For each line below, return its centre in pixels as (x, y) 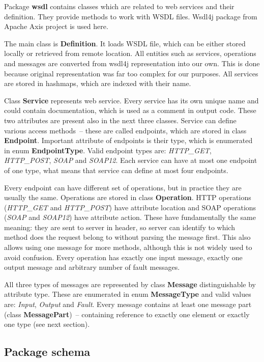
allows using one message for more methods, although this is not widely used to (128, 247)
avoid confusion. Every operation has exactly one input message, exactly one (123, 257)
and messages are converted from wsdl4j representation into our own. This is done (132, 63)
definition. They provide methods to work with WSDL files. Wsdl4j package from (131, 16)
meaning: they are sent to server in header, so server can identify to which (120, 227)
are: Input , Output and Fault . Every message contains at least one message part (128, 304)
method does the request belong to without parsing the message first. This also (127, 237)
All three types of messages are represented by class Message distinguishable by (130, 284)
